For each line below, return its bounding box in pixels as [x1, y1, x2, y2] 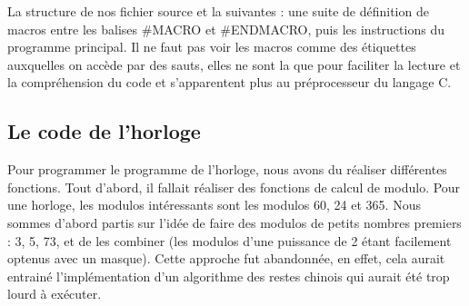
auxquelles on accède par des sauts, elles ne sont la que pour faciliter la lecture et [7, 54, 461, 74]
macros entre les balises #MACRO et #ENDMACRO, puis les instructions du [7, 19, 444, 38]
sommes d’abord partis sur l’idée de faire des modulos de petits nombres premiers [7, 212, 462, 232]
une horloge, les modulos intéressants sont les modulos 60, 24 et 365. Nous [7, 195, 421, 214]
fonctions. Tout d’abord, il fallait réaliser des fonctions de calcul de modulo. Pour [7, 177, 461, 196]
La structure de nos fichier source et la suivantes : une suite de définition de [7, 2, 429, 20]
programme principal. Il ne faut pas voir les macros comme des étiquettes [7, 37, 416, 56]
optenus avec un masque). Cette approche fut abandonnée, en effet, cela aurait [7, 249, 445, 268]
